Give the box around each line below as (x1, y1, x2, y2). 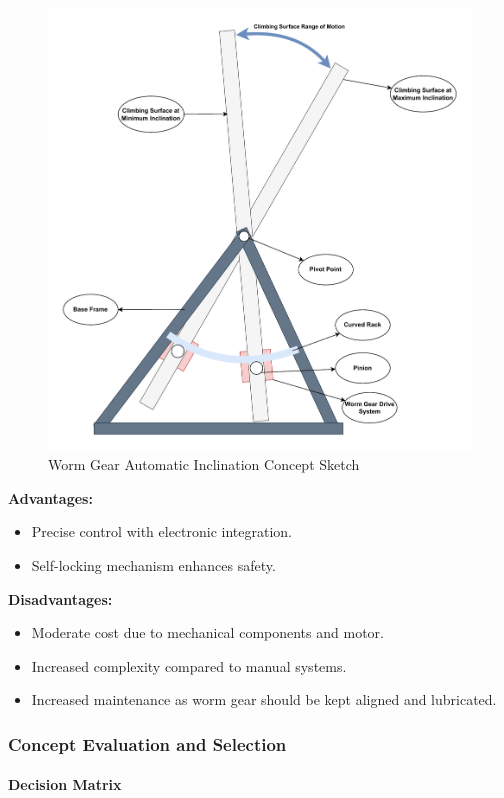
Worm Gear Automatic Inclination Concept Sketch (48, 454, 360, 475)
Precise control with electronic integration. (31, 521, 292, 542)
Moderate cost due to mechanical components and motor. (31, 622, 384, 643)
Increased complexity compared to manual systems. (31, 655, 347, 676)
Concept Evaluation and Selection (8, 731, 287, 756)
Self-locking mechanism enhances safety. (31, 554, 276, 575)
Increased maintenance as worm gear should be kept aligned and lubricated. (31, 689, 497, 710)
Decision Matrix (8, 774, 122, 795)
